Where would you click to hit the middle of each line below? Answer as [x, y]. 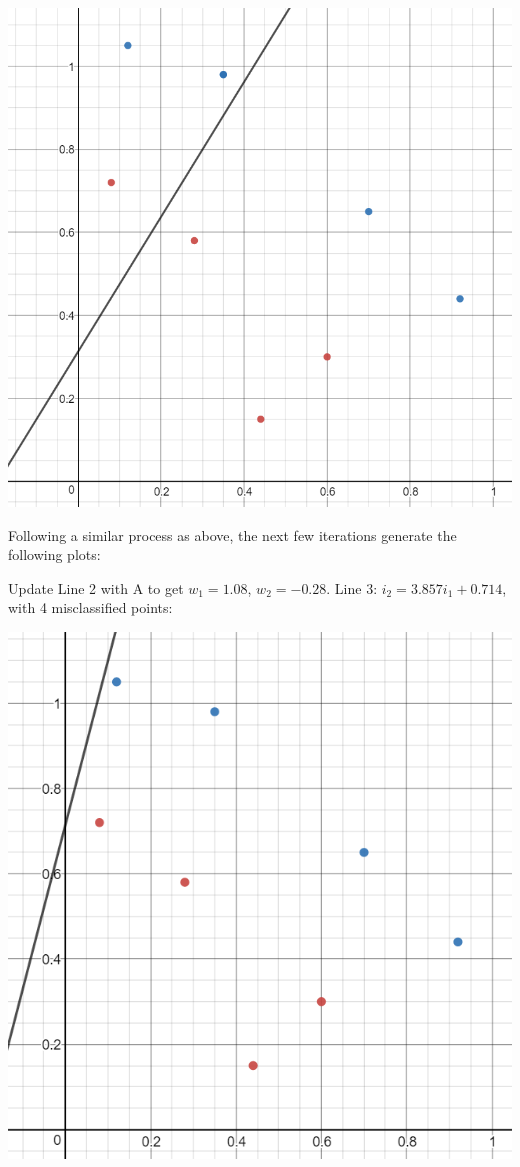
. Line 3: [352, 587]
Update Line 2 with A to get [96, 587]
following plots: [54, 554]
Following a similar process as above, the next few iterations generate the [232, 534]
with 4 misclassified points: [90, 607]
